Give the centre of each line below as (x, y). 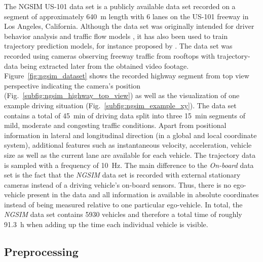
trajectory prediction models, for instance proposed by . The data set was (118, 46)
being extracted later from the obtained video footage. (104, 65)
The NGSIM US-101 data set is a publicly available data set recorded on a (120, 6)
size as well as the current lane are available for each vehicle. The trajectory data (130, 155)
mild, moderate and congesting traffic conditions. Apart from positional (115, 125)
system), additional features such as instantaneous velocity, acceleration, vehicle (128, 145)
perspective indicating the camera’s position (72, 85)
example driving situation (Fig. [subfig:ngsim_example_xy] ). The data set (120, 105)
